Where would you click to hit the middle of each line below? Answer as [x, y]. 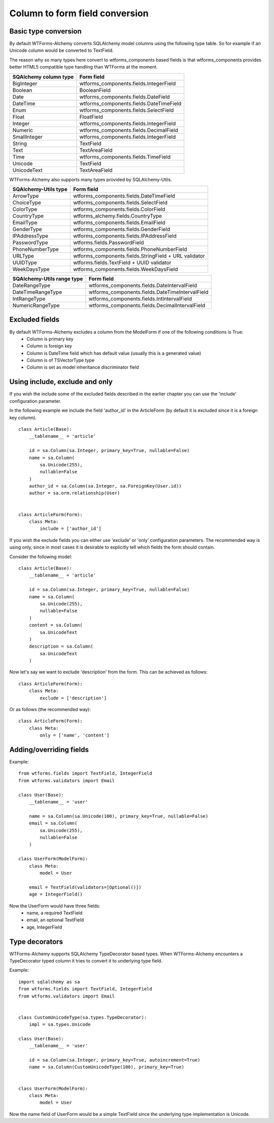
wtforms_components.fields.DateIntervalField [143, 285]
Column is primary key [50, 339]
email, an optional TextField [55, 920]
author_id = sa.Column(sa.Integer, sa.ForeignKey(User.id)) [105, 486]
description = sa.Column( [61, 647]
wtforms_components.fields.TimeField [125, 156]
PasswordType [30, 243]
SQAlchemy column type [43, 77]
